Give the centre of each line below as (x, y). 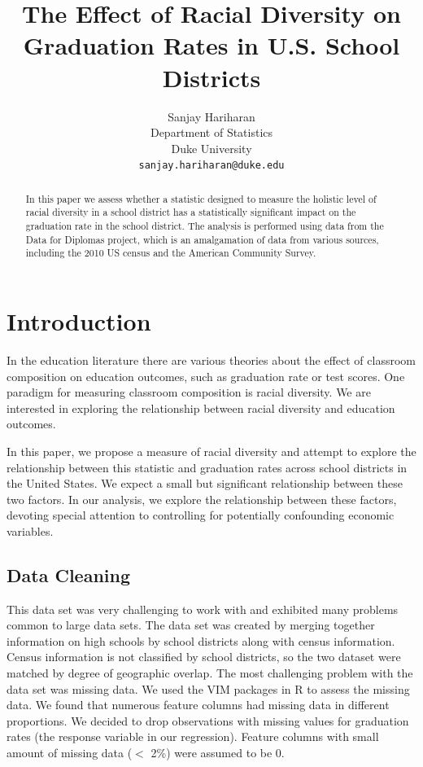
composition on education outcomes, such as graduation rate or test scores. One (206, 376)
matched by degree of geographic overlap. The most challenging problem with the (210, 673)
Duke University (211, 148)
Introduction (79, 321)
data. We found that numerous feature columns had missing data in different (198, 705)
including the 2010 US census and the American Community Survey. (171, 253)
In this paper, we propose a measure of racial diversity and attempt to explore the (211, 451)
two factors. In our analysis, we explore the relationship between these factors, (202, 499)
